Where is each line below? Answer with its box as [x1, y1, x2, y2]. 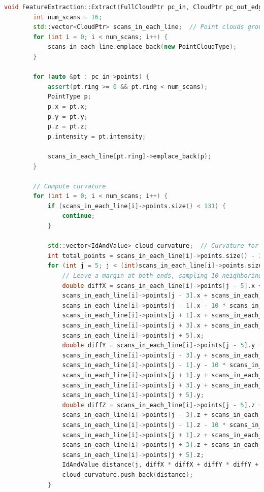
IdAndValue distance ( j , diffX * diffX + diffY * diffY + [62, 461, 259, 469]
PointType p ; [47, 93, 91, 101]
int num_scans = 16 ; [33, 13, 103, 21]
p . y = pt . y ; [47, 113, 88, 120]
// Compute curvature [33, 182, 106, 190]
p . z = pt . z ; [47, 123, 88, 130]
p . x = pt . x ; [47, 103, 88, 110]
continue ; [62, 212, 95, 220]
